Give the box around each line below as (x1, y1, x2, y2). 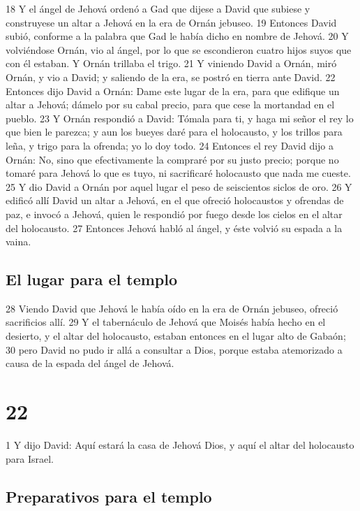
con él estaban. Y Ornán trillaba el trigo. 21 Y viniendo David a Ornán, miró (6, 56, 337, 71)
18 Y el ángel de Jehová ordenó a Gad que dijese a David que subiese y (6, 1, 310, 15)
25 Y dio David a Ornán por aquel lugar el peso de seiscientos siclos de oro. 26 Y (6, 179, 352, 194)
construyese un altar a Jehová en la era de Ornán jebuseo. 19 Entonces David (6, 15, 337, 29)
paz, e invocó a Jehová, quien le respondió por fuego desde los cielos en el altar (6, 206, 343, 221)
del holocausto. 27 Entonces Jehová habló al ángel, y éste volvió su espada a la (6, 220, 343, 235)
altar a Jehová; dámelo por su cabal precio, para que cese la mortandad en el (6, 97, 335, 112)
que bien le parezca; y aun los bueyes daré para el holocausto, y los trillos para (6, 124, 343, 139)
